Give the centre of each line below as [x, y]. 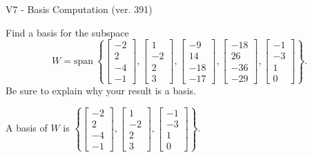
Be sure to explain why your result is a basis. [101, 90]
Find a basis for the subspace [67, 32]
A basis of [27, 128]
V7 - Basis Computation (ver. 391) [79, 9]
